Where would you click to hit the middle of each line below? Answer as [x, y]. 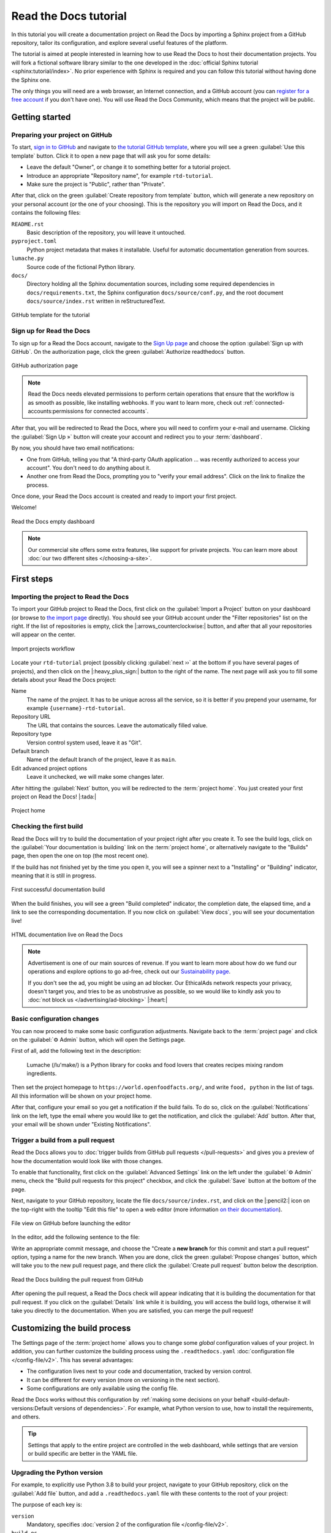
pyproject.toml [34, 241]
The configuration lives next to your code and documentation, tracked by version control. [139, 1371]
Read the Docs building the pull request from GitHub [77, 1279]
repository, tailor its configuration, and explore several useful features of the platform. [120, 42]
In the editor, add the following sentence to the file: [76, 1237]
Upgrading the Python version [57, 1473]
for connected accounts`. [117, 411]
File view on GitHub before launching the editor [71, 1223]
